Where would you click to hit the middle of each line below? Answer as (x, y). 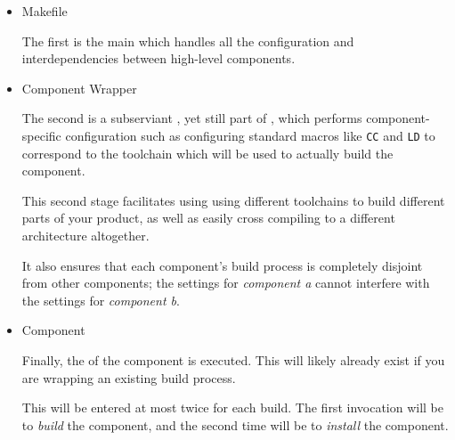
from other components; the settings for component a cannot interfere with (226, 283)
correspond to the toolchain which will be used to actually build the (207, 153)
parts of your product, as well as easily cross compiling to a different (208, 218)
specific (41, 135)
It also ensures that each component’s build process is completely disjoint (222, 265)
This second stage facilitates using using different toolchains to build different (233, 200)
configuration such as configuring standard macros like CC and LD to (250, 135)
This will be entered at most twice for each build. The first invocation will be (233, 407)
